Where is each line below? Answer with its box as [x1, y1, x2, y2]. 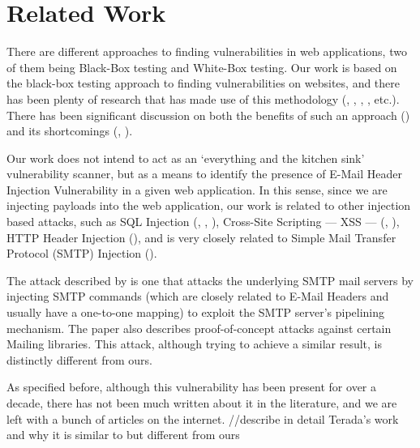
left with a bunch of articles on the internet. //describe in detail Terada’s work [6, 410, 399, 427]
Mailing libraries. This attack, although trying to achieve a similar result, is [6, 335, 382, 352]
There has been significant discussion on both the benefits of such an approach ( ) [6, 106, 410, 123]
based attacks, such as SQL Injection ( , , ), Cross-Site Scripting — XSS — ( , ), [6, 213, 400, 230]
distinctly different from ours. [6, 351, 152, 368]
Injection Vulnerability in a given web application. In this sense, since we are [6, 181, 388, 198]
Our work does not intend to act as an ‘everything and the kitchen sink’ [6, 149, 365, 166]
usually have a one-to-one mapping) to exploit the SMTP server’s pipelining [6, 304, 385, 321]
